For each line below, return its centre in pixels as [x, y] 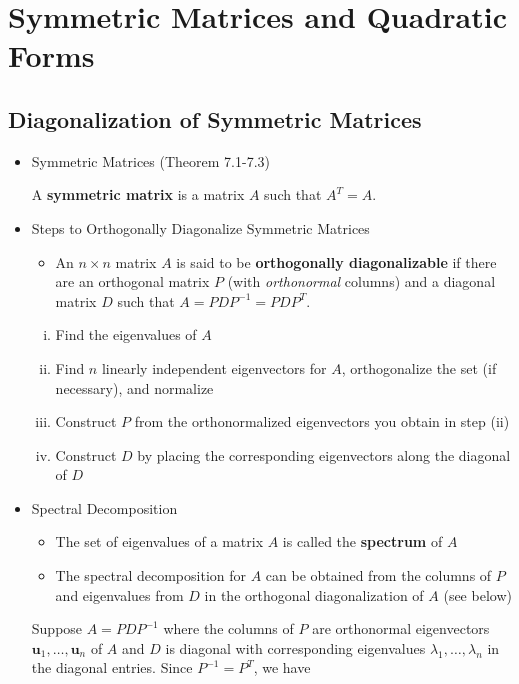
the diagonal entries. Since [112, 667]
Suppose [57, 628]
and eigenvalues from [119, 594]
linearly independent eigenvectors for [214, 367]
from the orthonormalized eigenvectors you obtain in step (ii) [322, 421]
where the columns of [228, 628]
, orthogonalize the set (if [419, 367]
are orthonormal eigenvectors [401, 628]
